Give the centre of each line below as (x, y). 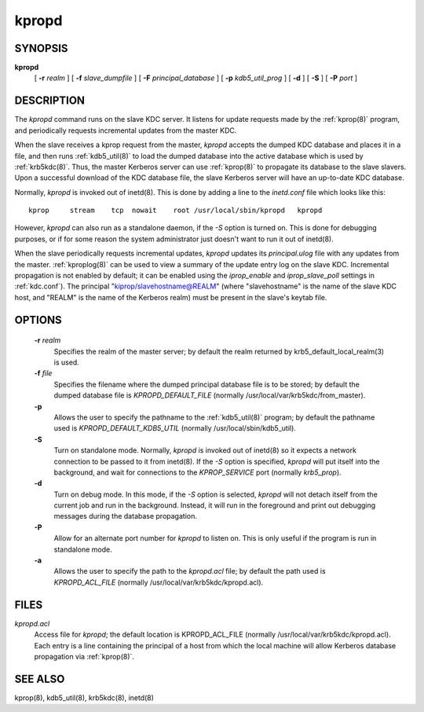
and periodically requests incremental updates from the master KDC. (126, 130)
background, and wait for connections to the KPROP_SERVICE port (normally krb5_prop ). (197, 472)
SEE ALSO (40, 679)
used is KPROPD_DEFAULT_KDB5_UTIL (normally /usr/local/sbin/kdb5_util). (175, 428)
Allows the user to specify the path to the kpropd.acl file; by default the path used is (190, 571)
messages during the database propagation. (126, 516)
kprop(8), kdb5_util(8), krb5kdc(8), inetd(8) (84, 697)
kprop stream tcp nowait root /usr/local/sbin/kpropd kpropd (175, 211)
